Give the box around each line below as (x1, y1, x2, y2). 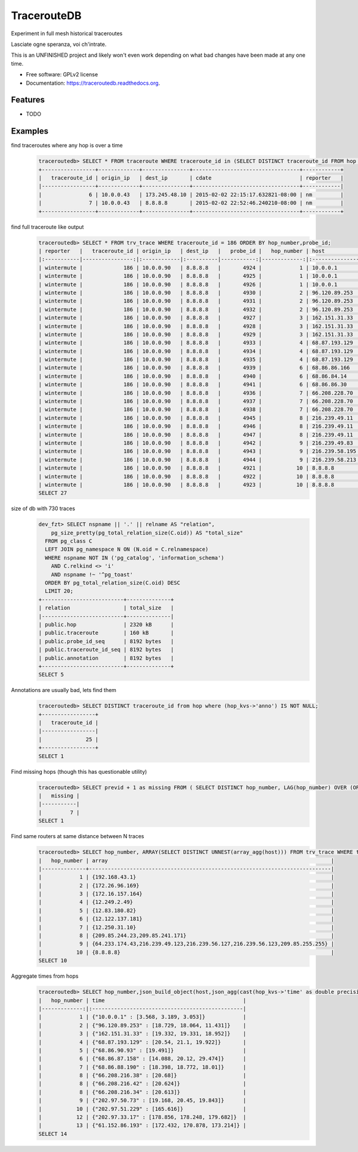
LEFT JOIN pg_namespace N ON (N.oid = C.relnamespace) (45, 546, 209, 553)
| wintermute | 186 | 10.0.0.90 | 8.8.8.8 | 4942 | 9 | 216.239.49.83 (38, 439, 353, 446)
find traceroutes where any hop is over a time (11, 142, 123, 149)
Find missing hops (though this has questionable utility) (11, 768, 147, 775)
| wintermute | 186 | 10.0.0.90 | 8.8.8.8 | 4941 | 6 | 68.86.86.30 (38, 381, 347, 388)
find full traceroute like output (11, 223, 84, 230)
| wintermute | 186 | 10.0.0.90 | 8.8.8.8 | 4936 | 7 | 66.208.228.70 (38, 390, 353, 396)
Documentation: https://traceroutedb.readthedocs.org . (26, 79, 161, 87)
